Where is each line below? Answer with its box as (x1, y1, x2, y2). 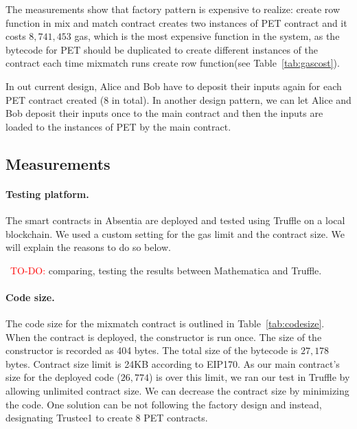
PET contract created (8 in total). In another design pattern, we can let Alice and (5, 92, 352, 107)
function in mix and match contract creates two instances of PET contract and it (5, 15, 347, 30)
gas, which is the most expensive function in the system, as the (74, 29, 340, 43)
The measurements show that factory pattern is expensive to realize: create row (5, 2, 341, 16)
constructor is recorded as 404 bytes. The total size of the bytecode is (5, 343, 298, 357)
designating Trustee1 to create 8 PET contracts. (5, 410, 208, 425)
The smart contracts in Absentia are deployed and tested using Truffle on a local (5, 212, 345, 227)
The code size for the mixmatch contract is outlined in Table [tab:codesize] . (5, 316, 325, 331)
